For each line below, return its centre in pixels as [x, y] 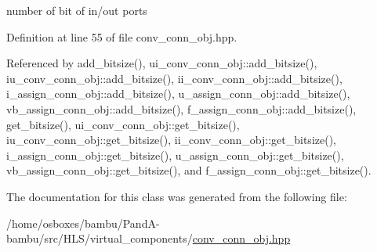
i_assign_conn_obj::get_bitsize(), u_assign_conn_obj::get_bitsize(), [175, 155]
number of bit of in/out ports [77, 10]
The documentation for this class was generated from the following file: [177, 196]
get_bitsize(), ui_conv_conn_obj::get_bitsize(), [123, 124]
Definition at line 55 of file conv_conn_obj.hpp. [122, 36]
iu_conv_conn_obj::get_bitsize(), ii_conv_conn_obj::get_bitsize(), [171, 140]
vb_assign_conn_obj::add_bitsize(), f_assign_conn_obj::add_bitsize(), [181, 108]
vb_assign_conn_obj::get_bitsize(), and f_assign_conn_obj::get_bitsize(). [189, 170]
